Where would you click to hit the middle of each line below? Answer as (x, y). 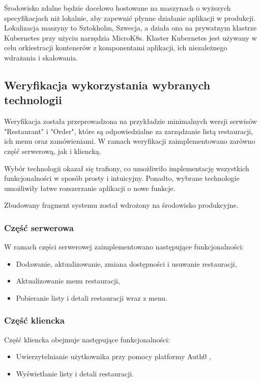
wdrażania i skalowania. (41, 57)
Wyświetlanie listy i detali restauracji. (75, 373)
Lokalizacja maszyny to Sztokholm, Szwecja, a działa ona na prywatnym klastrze (130, 28)
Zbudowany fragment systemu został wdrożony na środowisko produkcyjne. (121, 205)
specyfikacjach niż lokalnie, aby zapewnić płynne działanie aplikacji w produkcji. (130, 18)
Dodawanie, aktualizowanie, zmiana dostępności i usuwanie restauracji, (126, 263)
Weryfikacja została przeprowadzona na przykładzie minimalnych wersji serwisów (131, 121)
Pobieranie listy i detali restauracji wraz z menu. (92, 297)
